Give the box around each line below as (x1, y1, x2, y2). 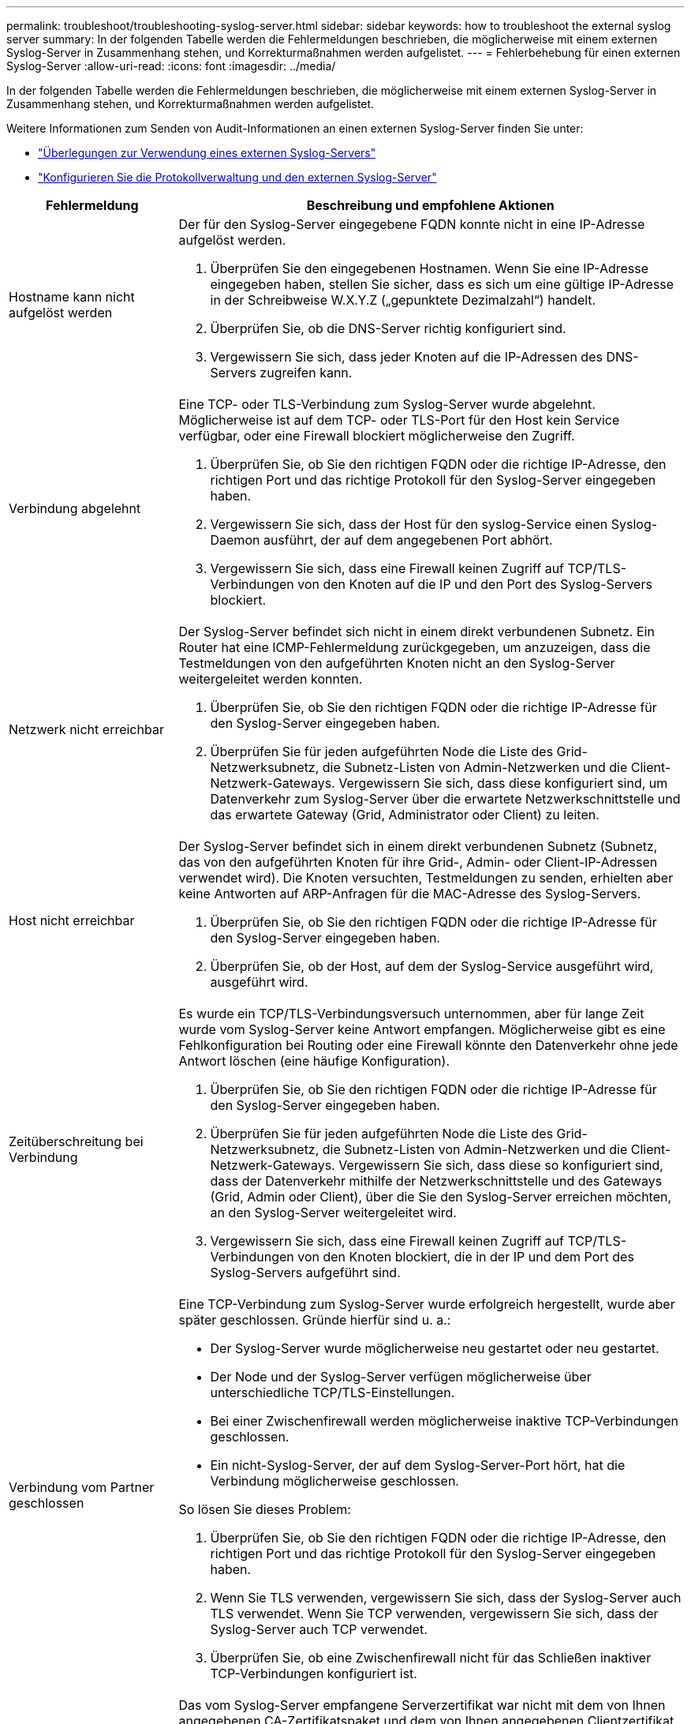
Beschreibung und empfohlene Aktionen (306, 197, 555, 213)
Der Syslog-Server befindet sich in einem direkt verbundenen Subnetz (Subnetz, (178, 838, 658, 854)
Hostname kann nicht (9, 289, 135, 305)
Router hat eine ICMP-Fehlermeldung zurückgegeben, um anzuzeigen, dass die (178, 639, 651, 655)
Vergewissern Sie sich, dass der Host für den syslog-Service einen (210, 516, 608, 532)
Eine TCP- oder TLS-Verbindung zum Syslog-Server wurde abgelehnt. (178, 396, 596, 412)
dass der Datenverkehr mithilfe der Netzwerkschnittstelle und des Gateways (210, 1173, 663, 1189)
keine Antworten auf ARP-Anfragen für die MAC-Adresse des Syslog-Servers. (178, 886, 641, 901)
